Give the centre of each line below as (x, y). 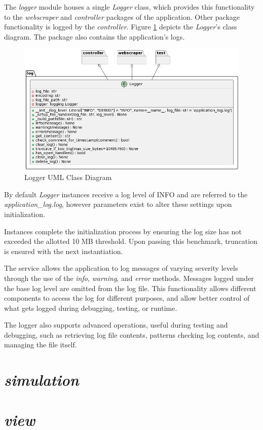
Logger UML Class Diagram (68, 177)
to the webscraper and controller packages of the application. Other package (122, 16)
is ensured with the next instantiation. (64, 251)
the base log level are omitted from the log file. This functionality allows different (130, 288)
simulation (42, 380)
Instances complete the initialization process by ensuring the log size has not (123, 231)
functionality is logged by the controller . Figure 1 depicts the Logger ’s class (121, 27)
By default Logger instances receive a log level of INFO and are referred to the (126, 194)
